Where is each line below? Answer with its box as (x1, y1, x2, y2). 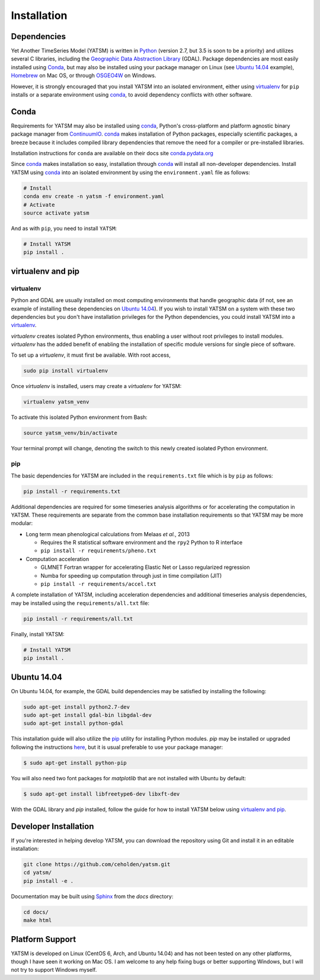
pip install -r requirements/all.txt (23, 615, 133, 622)
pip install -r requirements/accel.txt (40, 581, 156, 588)
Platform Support (11, 934, 76, 944)
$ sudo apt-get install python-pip (23, 759, 127, 766)
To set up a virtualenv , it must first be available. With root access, (11, 351, 171, 358)
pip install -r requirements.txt (23, 488, 121, 495)
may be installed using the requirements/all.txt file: (11, 599, 149, 607)
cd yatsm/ (23, 869, 52, 876)
